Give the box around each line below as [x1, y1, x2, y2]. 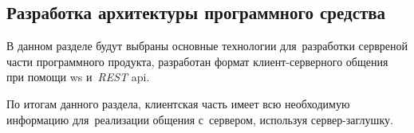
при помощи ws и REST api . [6, 68, 150, 85]
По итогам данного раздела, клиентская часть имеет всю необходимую [6, 95, 350, 111]
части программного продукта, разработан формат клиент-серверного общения [6, 53, 388, 69]
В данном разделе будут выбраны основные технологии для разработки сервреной [6, 37, 408, 54]
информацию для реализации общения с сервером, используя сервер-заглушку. [6, 111, 393, 127]
